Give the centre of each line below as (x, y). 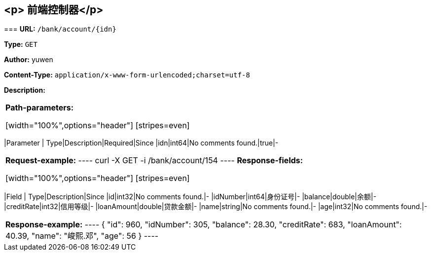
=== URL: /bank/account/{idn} (60, 29)
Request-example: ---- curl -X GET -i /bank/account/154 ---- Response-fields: (154, 161)
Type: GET (21, 44)
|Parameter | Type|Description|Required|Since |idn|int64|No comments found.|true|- (141, 143)
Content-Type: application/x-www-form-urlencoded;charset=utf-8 (127, 75)
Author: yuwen (29, 60)
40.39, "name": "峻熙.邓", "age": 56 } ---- (82, 236)
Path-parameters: (40, 108)
